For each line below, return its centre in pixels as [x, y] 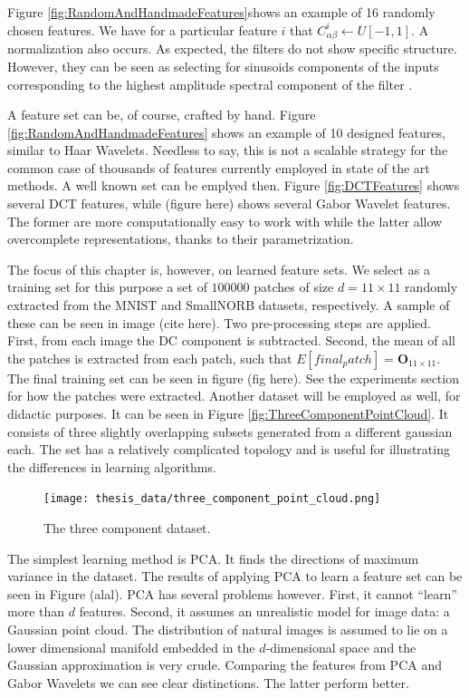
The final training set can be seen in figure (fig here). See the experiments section [233, 378]
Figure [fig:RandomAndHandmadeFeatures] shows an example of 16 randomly [221, 12]
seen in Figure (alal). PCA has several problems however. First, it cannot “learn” [233, 593]
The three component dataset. [127, 528]
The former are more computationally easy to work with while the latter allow [225, 221]
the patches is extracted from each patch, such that [150, 358]
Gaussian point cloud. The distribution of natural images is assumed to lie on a [228, 630]
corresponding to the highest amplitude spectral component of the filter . [210, 84]
